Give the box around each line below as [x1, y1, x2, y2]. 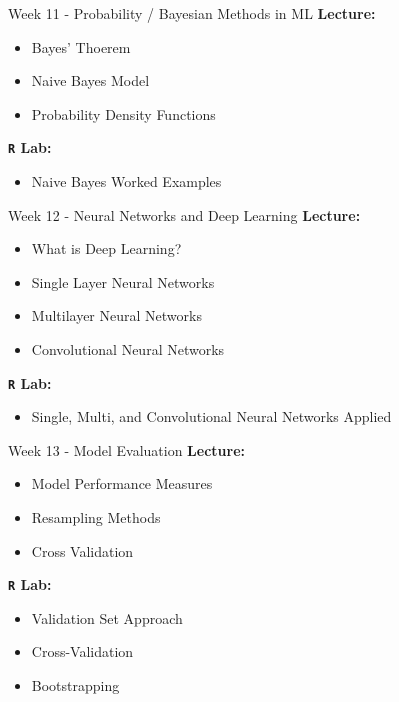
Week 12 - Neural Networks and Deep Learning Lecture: [8, 204, 361, 225]
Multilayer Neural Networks [31, 305, 202, 326]
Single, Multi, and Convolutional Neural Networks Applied [31, 406, 392, 427]
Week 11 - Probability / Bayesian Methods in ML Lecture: [8, 3, 376, 23]
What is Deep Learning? [31, 238, 182, 259]
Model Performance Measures [31, 473, 213, 494]
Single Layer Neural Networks [31, 271, 215, 292]
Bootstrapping [31, 675, 120, 696]
